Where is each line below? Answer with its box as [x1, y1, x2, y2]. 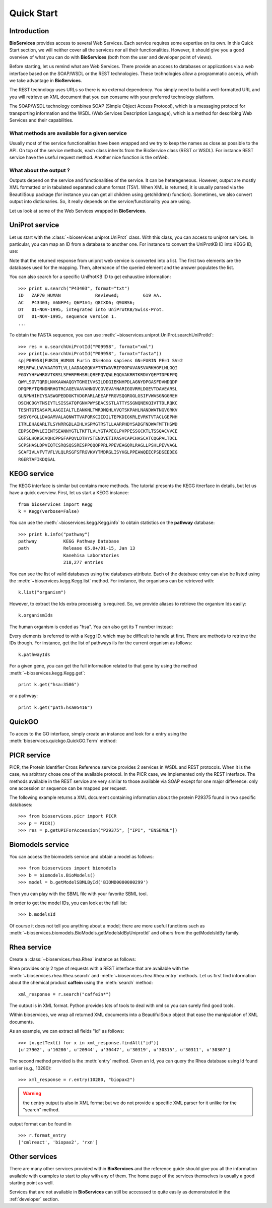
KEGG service [9, 469, 54, 478]
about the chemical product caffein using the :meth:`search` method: [9, 980, 153, 986]
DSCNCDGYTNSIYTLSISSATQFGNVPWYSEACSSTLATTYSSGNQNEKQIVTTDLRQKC [18, 400, 178, 406]
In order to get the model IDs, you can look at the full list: [9, 900, 127, 906]
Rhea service [9, 943, 52, 952]
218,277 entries [63, 560, 103, 565]
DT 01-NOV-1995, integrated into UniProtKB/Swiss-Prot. [18, 307, 165, 312]
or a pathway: [9, 693, 38, 699]
